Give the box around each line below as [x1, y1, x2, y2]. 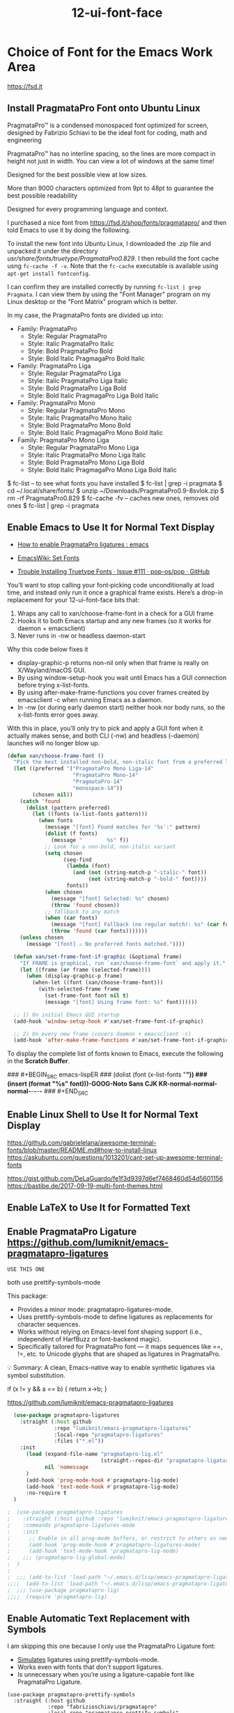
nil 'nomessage [44, 1464, 89, 1471]
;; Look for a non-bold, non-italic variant [44, 843, 176, 850]
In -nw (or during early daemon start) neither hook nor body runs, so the [17, 703, 226, 711]
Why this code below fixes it [7, 645, 88, 653]
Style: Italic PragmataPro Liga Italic [27, 376, 128, 385]
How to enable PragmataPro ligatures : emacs [17, 540, 149, 548]
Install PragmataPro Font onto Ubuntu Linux [7, 103, 201, 115]
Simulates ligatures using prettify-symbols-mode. [17, 1656, 159, 1664]
